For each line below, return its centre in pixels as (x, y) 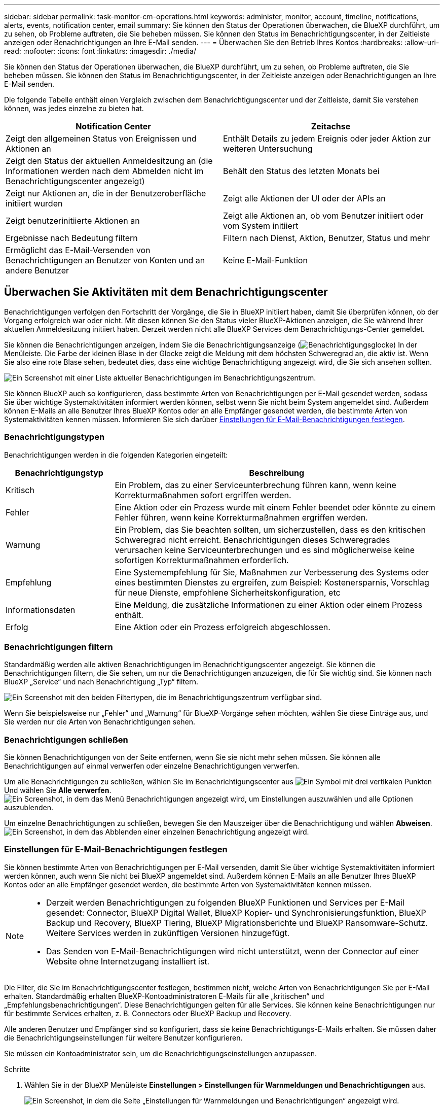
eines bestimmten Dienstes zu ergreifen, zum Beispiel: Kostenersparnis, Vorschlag (272, 582)
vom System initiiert (261, 226)
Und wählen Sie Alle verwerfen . (58, 790)
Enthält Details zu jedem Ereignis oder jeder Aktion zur (327, 138)
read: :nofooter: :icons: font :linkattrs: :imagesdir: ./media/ (100, 51)
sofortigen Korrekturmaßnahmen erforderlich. (202, 560)
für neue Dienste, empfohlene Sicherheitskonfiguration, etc (228, 592)
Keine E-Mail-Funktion (265, 260)
